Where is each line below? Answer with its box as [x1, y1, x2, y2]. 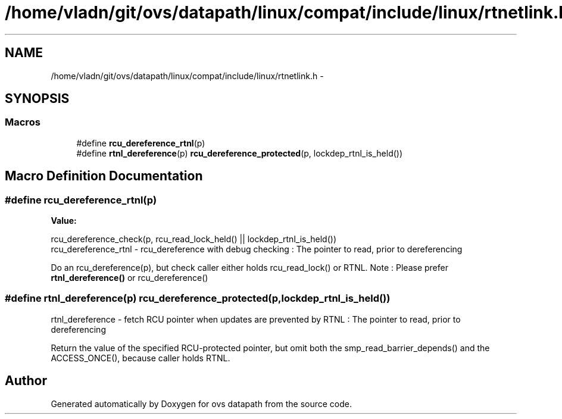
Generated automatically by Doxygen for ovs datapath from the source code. [51, 398, 352, 409]
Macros [5, 116, 40, 129]
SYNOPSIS [5, 91, 70, 107]
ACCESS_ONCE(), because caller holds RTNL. [51, 352, 230, 363]
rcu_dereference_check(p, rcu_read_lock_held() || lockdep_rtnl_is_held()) [51, 234, 336, 245]
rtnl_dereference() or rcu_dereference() [51, 273, 208, 283]
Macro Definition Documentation [5, 168, 203, 184]
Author [5, 373, 47, 389]
